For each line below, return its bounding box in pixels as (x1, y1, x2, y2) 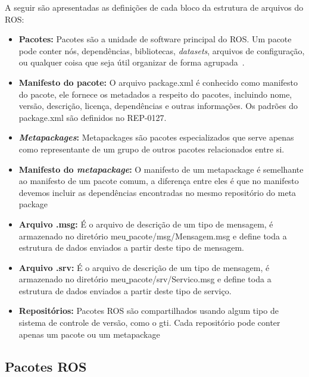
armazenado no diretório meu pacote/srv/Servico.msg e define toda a (18, 273, 271, 285)
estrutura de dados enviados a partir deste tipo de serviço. (18, 284, 232, 297)
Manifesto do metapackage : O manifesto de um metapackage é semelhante (18, 163, 304, 175)
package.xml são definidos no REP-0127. (18, 111, 167, 123)
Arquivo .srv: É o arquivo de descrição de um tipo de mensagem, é (18, 261, 270, 273)
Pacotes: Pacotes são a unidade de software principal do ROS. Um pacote (18, 33, 292, 45)
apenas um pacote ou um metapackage (18, 328, 160, 340)
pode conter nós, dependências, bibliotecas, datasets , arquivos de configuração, (18, 44, 305, 57)
